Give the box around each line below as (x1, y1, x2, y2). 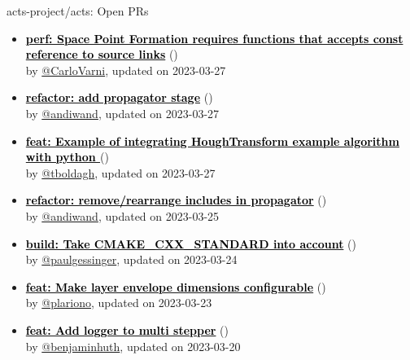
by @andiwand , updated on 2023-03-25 (25, 207, 220, 224)
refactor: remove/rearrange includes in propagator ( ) (25, 191, 327, 209)
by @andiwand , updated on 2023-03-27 (25, 104, 220, 121)
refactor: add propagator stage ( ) (25, 89, 213, 106)
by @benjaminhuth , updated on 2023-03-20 (25, 337, 241, 354)
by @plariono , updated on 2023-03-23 (25, 294, 212, 311)
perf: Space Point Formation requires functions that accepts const (25, 29, 403, 46)
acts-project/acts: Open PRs (7, 2, 149, 19)
